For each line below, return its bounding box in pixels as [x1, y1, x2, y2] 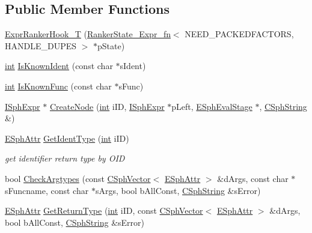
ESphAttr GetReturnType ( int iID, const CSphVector [5, 204, 203, 217]
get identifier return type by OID [5, 152, 125, 165]
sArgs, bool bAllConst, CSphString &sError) [95, 184, 261, 196]
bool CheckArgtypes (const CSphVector [5, 172, 151, 184]
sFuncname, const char [5, 184, 89, 196]
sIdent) [120, 59, 146, 72]
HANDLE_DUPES [5, 39, 77, 52]
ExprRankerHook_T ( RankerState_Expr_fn [5, 28, 171, 40]
